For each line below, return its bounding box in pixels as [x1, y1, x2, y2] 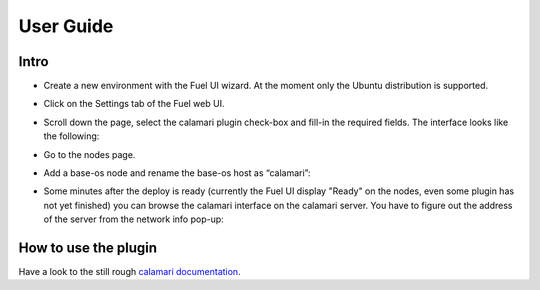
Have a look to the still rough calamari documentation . [18, 266, 241, 278]
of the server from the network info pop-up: [43, 213, 224, 225]
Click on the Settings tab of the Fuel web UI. [43, 98, 225, 110]
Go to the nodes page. [43, 148, 136, 160]
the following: [43, 130, 100, 142]
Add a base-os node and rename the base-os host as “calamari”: [43, 167, 311, 179]
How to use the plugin [18, 240, 158, 256]
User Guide [18, 15, 114, 37]
